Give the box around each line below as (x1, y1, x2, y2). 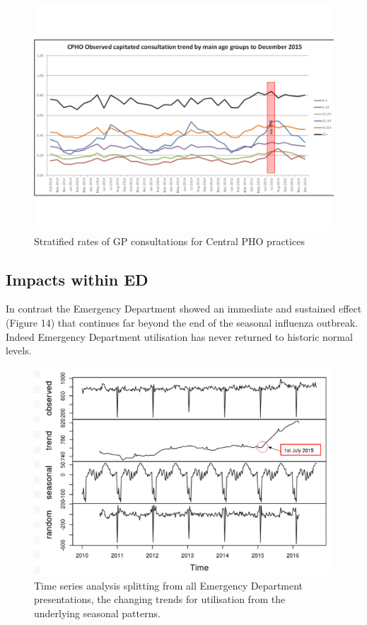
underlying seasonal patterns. (34, 605, 161, 620)
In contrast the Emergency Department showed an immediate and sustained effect (6, 301, 362, 316)
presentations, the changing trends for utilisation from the (34, 592, 286, 607)
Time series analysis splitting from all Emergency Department (34, 578, 303, 592)
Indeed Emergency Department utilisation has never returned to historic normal (6, 329, 353, 344)
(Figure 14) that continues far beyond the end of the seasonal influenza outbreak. (6, 315, 358, 330)
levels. (6, 343, 32, 358)
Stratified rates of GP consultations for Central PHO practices (34, 233, 305, 248)
